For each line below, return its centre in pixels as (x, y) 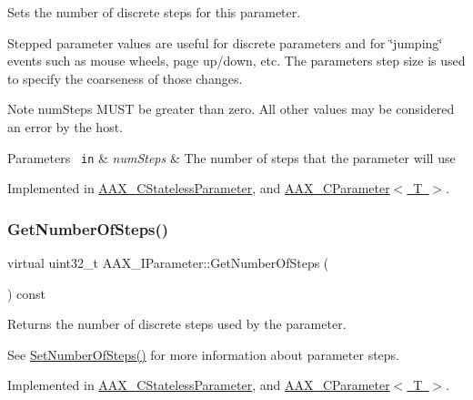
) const (27, 293)
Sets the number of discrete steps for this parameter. (154, 12)
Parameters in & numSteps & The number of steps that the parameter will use (231, 157)
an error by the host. (65, 126)
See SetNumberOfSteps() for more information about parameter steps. (204, 354)
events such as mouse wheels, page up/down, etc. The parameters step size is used (236, 61)
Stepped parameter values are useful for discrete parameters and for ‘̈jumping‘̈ (225, 42)
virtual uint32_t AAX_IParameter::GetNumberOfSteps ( (168, 263)
